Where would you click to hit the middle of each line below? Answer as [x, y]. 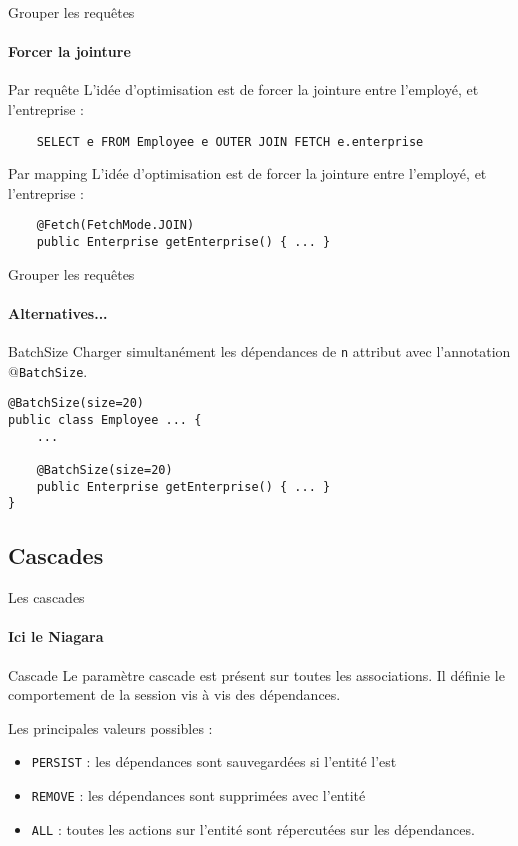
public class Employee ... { [105, 420]
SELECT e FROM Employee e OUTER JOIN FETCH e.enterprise [230, 141]
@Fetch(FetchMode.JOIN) [115, 225]
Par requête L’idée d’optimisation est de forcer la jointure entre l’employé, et [243, 89]
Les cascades [46, 597]
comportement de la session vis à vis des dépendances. [174, 694]
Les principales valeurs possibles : [110, 727]
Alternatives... [58, 312]
